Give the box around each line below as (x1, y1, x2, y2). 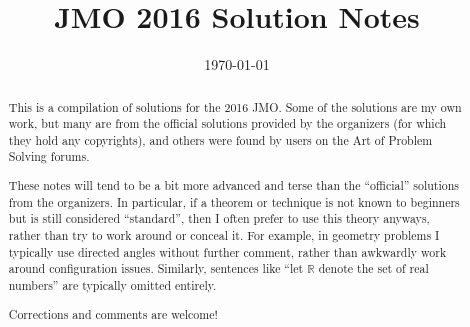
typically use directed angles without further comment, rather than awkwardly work (8, 243, 447, 260)
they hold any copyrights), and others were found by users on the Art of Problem (8, 131, 433, 148)
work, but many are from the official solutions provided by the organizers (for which (8, 115, 447, 132)
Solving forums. (8, 148, 90, 165)
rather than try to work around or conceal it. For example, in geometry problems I (8, 227, 440, 243)
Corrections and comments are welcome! (8, 305, 218, 322)
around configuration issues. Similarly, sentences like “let (8, 260, 304, 277)
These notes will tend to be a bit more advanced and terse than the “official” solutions (8, 177, 460, 194)
